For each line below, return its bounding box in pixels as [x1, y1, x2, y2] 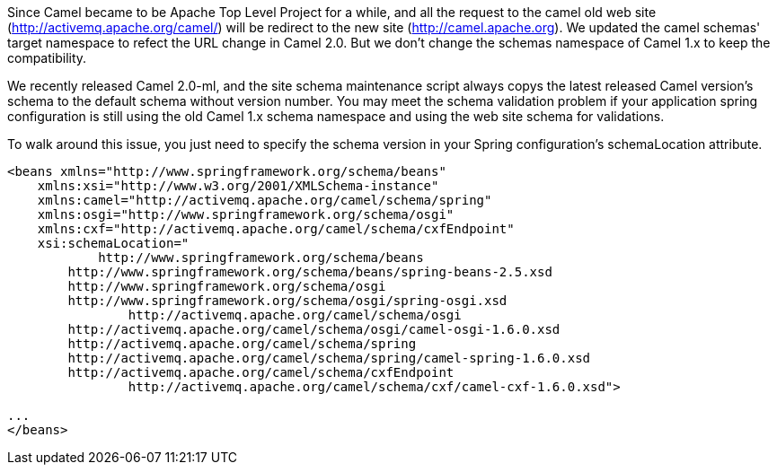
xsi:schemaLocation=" [37, 236, 190, 250]
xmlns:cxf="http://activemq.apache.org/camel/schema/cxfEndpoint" [37, 222, 515, 236]
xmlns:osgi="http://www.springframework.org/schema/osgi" [37, 207, 455, 222]
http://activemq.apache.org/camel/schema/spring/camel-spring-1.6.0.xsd [67, 351, 591, 365]
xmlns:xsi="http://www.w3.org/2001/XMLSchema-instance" [37, 179, 439, 193]
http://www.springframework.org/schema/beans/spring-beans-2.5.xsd [67, 265, 552, 279]
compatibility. [7, 50, 87, 66]
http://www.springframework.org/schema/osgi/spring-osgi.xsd [67, 293, 508, 308]
